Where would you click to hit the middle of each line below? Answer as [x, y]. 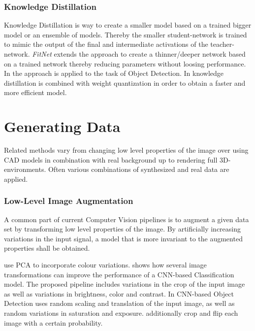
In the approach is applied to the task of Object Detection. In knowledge [114, 73]
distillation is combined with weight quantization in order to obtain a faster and [125, 83]
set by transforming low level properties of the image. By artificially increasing [123, 229]
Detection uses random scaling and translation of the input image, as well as [119, 303]
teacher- [222, 44]
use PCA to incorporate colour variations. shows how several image [105, 265]
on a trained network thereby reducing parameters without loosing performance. [125, 63]
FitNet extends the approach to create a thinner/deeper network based [139, 54]
